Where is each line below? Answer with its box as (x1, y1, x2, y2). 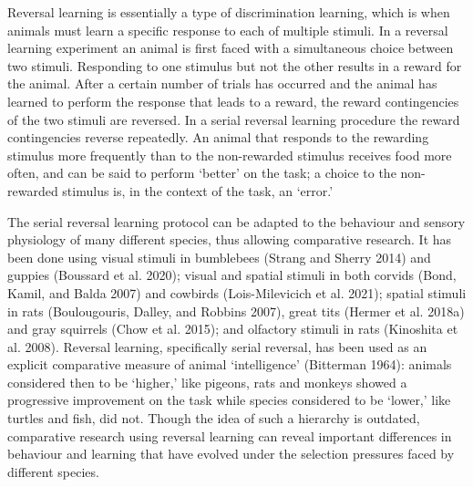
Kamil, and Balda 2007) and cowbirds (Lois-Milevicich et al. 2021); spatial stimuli (7, 283, 467, 302)
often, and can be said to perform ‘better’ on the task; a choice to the (7, 163, 396, 182)
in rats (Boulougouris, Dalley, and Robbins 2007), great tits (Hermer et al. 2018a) (7, 301, 465, 320)
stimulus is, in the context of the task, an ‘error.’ (62, 181, 334, 200)
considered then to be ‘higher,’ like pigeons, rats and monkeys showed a (7, 372, 407, 391)
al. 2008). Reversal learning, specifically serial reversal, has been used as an (7, 337, 427, 356)
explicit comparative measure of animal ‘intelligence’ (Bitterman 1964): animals (7, 355, 452, 374)
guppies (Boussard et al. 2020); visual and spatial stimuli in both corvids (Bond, (7, 265, 457, 285)
